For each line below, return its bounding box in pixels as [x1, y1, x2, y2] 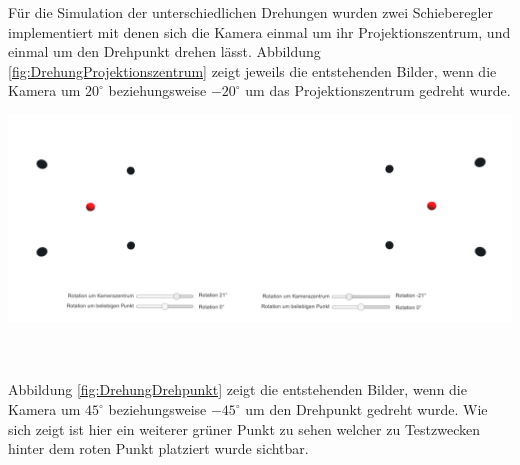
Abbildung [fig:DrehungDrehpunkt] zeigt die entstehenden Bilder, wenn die [8, 379, 467, 400]
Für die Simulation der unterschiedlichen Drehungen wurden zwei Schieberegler [8, 2, 494, 22]
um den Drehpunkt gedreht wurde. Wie [245, 399, 488, 420]
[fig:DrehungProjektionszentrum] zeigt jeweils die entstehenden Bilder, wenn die [8, 60, 497, 81]
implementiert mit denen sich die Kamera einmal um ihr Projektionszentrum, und [8, 21, 511, 42]
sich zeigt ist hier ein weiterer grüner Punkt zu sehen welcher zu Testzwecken [8, 418, 480, 439]
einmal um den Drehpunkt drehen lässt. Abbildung [8, 41, 321, 62]
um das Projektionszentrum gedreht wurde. [245, 80, 511, 101]
